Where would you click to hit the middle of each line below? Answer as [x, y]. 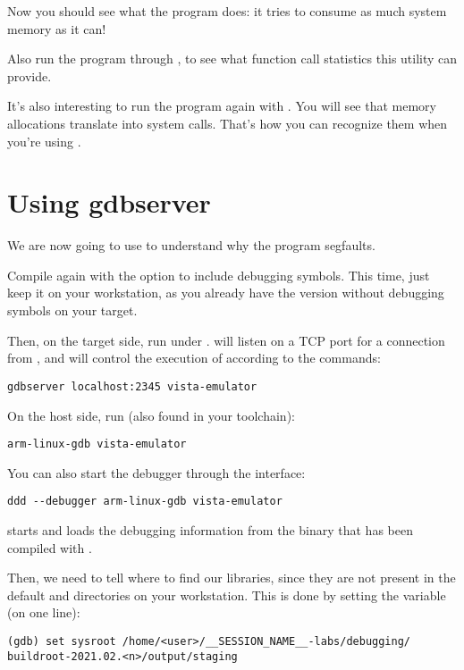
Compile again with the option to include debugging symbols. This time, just [219, 275]
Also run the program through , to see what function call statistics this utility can [232, 59]
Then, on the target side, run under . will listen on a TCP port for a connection [226, 340]
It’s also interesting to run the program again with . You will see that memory [222, 106]
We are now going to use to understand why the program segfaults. [191, 245]
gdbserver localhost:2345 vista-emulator [132, 386]
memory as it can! [57, 28]
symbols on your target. [72, 310]
